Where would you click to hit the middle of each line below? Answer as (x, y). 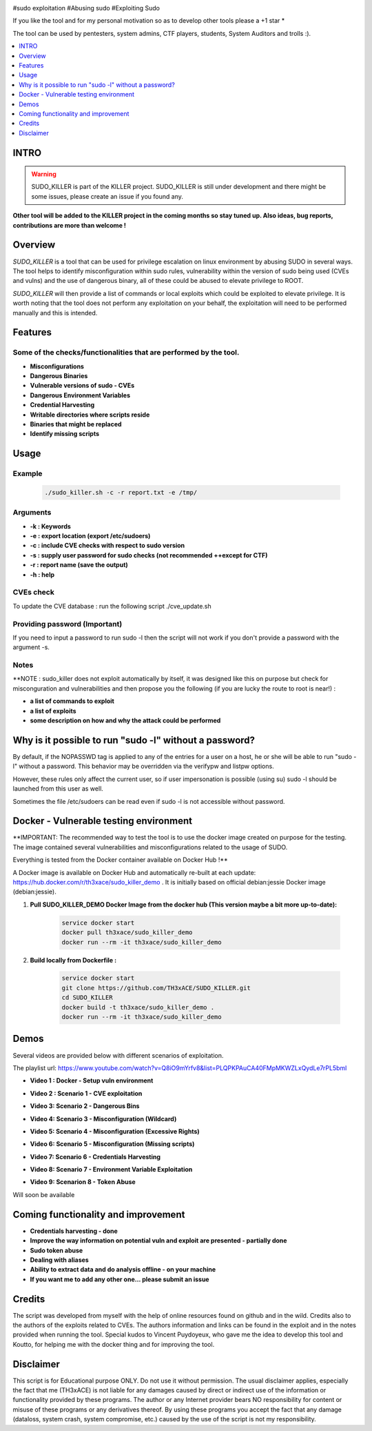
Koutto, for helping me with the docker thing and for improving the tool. (114, 1344)
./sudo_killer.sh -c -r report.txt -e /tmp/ (121, 492)
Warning (44, 174)
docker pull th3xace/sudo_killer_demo (127, 932)
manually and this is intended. (55, 313)
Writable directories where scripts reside (90, 415)
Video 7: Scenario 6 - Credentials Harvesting (95, 1156)
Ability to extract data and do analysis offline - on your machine (123, 1270)
